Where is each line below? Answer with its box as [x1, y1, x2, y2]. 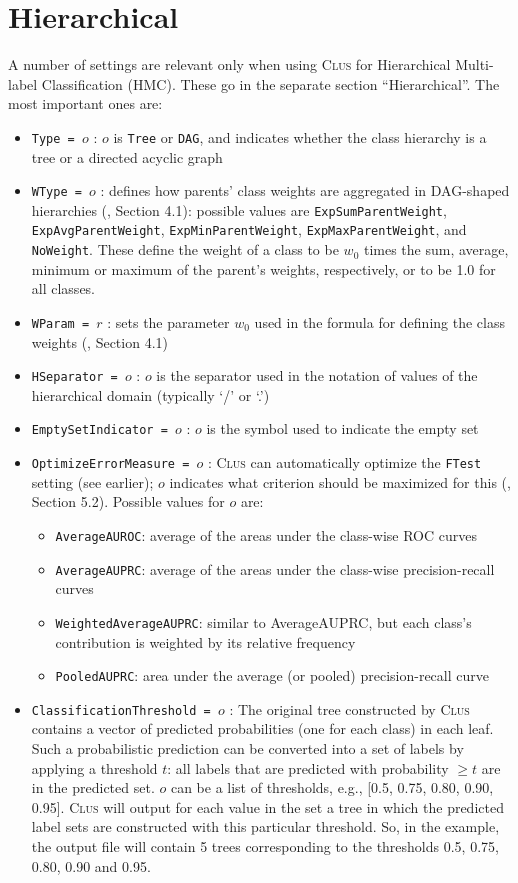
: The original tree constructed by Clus [229, 698, 470, 719]
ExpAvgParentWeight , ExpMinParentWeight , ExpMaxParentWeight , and [31, 219, 467, 240]
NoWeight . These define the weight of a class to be [31, 239, 339, 260]
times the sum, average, [363, 239, 509, 260]
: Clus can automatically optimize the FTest [207, 452, 482, 473]
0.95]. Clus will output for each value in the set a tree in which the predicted [31, 796, 504, 817]
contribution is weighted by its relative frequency [55, 631, 356, 652]
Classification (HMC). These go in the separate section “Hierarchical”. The [41, 73, 500, 94]
